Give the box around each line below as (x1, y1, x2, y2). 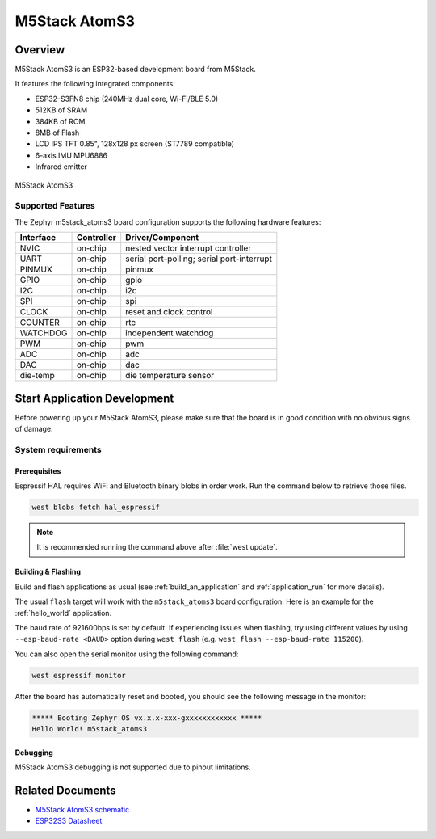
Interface (19, 232, 57, 243)
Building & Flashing (15, 567, 81, 577)
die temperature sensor (125, 370, 215, 382)
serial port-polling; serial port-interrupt (125, 253, 272, 264)
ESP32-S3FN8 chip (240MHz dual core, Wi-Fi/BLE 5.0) (35, 94, 219, 103)
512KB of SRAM (35, 105, 88, 115)
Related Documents (15, 783, 116, 797)
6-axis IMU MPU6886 (35, 150, 108, 160)
